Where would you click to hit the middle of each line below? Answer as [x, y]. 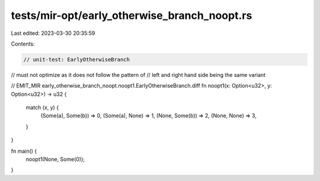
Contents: [23, 44]
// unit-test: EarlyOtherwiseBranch [77, 59]
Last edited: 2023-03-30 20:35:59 [53, 33]
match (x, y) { [42, 108]
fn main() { [24, 151]
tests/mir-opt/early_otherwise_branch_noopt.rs [132, 15]
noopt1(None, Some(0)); [55, 159]
